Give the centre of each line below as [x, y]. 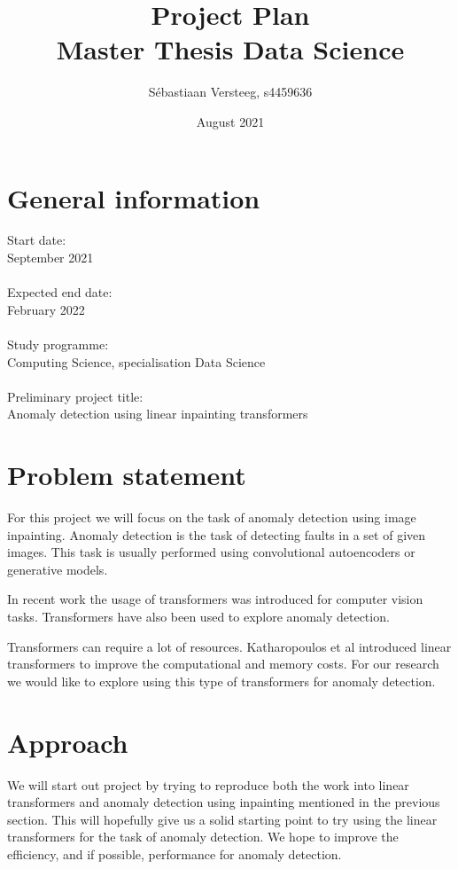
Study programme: [58, 344]
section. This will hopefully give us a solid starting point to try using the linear [222, 819]
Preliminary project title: [75, 396]
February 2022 [46, 309]
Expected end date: [60, 292]
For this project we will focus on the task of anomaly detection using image [212, 517]
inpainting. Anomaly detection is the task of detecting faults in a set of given [217, 534]
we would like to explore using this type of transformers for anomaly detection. [221, 681]
